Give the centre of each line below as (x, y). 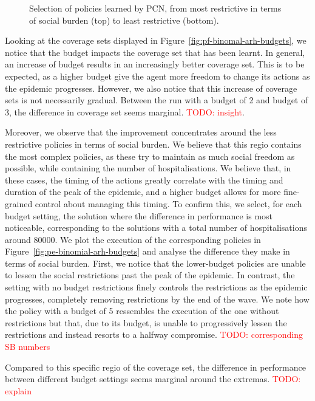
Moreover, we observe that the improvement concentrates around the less (141, 132)
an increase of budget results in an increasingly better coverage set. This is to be (155, 64)
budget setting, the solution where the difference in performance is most (139, 215)
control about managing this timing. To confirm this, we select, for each (168, 203)
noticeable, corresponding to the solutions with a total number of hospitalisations (156, 228)
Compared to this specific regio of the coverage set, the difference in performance (155, 367)
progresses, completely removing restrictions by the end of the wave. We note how (157, 299)
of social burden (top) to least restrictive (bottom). (124, 20)
